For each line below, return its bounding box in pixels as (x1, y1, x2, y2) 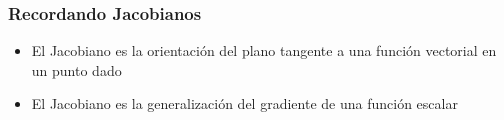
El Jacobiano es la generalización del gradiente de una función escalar (31, 93, 458, 114)
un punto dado (31, 59, 122, 80)
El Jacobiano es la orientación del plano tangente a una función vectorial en (31, 40, 497, 61)
